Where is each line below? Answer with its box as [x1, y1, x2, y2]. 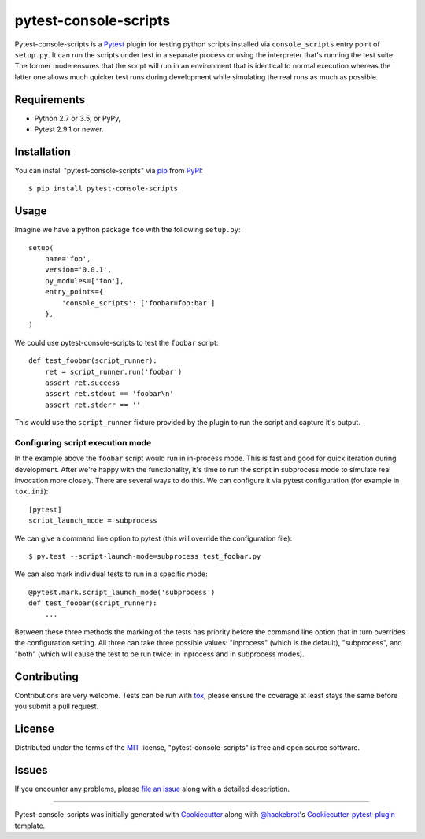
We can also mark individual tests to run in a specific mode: [14, 569, 208, 578]
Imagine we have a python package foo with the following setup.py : [14, 225, 241, 235]
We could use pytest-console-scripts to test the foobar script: [14, 338, 219, 347]
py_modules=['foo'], [44, 276, 124, 285]
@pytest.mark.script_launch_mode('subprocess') [28, 587, 216, 597]
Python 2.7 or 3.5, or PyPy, [34, 113, 121, 123]
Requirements [14, 93, 86, 106]
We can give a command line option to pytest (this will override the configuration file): [14, 534, 293, 543]
